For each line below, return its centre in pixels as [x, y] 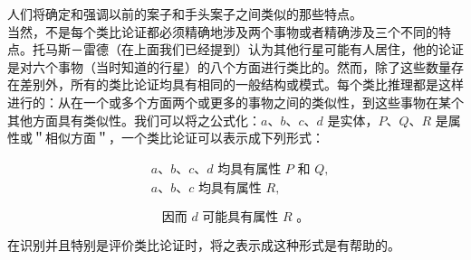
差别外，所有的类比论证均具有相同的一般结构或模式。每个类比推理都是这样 [241, 84]
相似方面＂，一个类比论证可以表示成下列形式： [184, 138]
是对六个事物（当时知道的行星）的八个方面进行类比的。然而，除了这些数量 [229, 66]
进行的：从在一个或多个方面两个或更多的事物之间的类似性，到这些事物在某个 [235, 102]
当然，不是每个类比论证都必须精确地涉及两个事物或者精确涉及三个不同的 [223, 31]
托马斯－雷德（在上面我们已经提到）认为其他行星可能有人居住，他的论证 [248, 49]
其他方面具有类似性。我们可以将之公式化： [134, 120]
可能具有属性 [240, 217]
